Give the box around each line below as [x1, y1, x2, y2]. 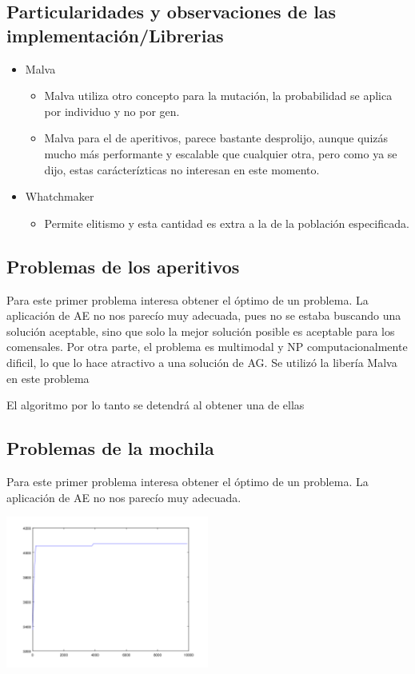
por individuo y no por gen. [44, 102, 180, 119]
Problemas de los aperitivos [6, 253, 240, 278]
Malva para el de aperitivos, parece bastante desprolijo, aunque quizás [44, 130, 389, 146]
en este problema [6, 369, 90, 386]
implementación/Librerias [6, 22, 224, 47]
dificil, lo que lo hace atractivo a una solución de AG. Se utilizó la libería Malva [6, 353, 397, 370]
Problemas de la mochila [6, 436, 214, 461]
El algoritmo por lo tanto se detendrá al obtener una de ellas [6, 397, 305, 413]
